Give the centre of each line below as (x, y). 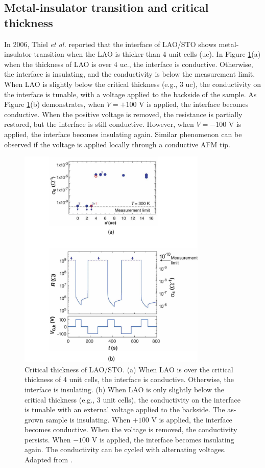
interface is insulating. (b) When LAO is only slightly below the (125, 389)
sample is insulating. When (88, 419)
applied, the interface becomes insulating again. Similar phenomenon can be (123, 134)
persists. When (48, 439)
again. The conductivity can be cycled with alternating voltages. (125, 449)
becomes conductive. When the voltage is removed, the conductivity (131, 429)
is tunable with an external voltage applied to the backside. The (125, 409)
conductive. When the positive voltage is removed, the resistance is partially (123, 114)
